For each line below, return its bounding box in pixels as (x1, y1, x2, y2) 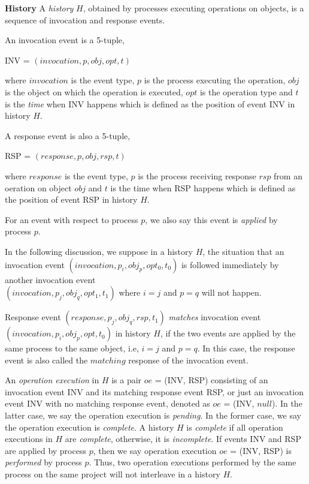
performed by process (5, 456, 82, 468)
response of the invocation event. (128, 353, 249, 366)
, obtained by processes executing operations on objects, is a (83, 2, 304, 14)
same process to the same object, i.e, (5, 342, 139, 354)
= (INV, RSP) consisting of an (154, 374, 268, 386)
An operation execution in (5, 374, 99, 386)
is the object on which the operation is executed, (5, 85, 183, 98)
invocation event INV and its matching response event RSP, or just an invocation (5, 385, 304, 398)
